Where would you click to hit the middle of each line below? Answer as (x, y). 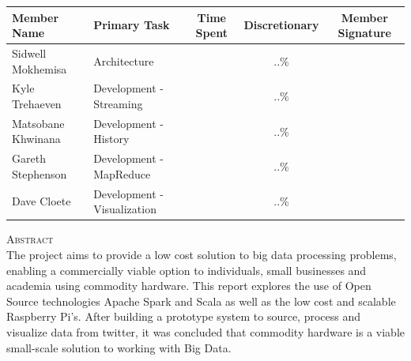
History (111, 139)
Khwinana (36, 139)
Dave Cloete (41, 201)
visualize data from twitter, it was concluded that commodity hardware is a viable (205, 331)
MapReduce (122, 173)
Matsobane (38, 123)
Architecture (124, 60)
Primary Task (132, 25)
